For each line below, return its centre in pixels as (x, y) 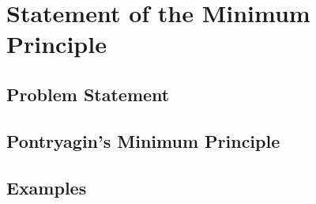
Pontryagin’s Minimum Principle (143, 140)
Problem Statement (88, 94)
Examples (47, 187)
